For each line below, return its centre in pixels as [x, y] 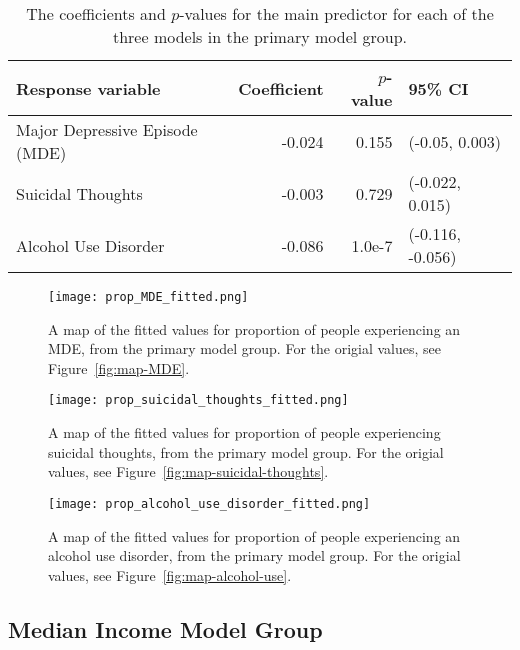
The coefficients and [96, 13]
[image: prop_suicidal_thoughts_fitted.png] [198, 400]
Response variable [88, 88]
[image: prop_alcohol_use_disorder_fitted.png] [209, 503]
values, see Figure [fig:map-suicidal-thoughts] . [188, 471]
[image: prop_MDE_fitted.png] [148, 297]
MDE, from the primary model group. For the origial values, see [244, 348]
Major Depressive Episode [107, 129]
